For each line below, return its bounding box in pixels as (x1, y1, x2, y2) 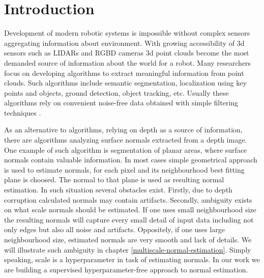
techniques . (4, 107, 41, 118)
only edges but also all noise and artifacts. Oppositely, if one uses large (4, 224, 225, 235)
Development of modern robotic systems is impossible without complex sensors (4, 27, 250, 38)
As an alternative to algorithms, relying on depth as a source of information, (4, 124, 243, 135)
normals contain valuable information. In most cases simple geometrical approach (4, 154, 257, 165)
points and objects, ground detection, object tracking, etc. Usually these (4, 87, 229, 98)
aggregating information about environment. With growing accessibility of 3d (4, 37, 245, 48)
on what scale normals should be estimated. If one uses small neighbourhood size (4, 204, 256, 215)
